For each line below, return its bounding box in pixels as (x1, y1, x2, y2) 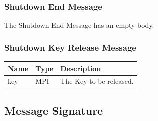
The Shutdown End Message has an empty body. (4, 20, 154, 30)
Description (60, 63, 101, 73)
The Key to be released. (60, 76, 134, 86)
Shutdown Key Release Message (4, 41, 136, 53)
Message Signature (4, 102, 103, 118)
